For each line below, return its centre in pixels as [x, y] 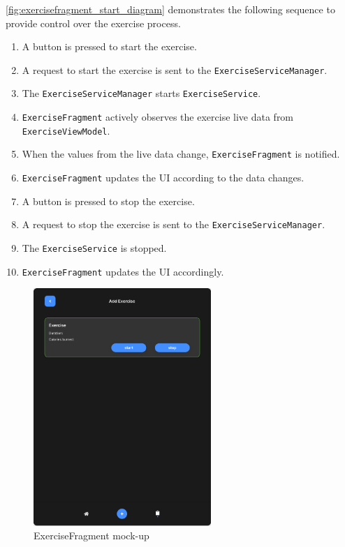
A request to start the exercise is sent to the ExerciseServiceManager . [175, 69]
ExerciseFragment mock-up [91, 535]
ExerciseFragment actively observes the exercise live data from [158, 117]
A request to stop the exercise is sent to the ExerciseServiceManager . [174, 224]
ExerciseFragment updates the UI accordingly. [123, 271]
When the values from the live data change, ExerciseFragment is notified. [181, 154]
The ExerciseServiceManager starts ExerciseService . [141, 93]
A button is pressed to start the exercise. [109, 46]
